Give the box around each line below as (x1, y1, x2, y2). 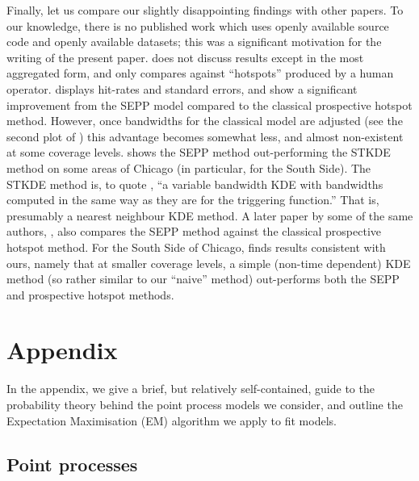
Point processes (6, 451, 138, 476)
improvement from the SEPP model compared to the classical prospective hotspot (6, 96, 413, 113)
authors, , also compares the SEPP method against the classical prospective (6, 223, 382, 240)
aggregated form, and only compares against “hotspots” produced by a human (6, 65, 394, 82)
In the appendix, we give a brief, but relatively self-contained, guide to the (6, 380, 375, 397)
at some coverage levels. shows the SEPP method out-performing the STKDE (6, 144, 391, 161)
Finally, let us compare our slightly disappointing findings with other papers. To (6, 2, 404, 18)
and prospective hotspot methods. (6, 286, 174, 303)
